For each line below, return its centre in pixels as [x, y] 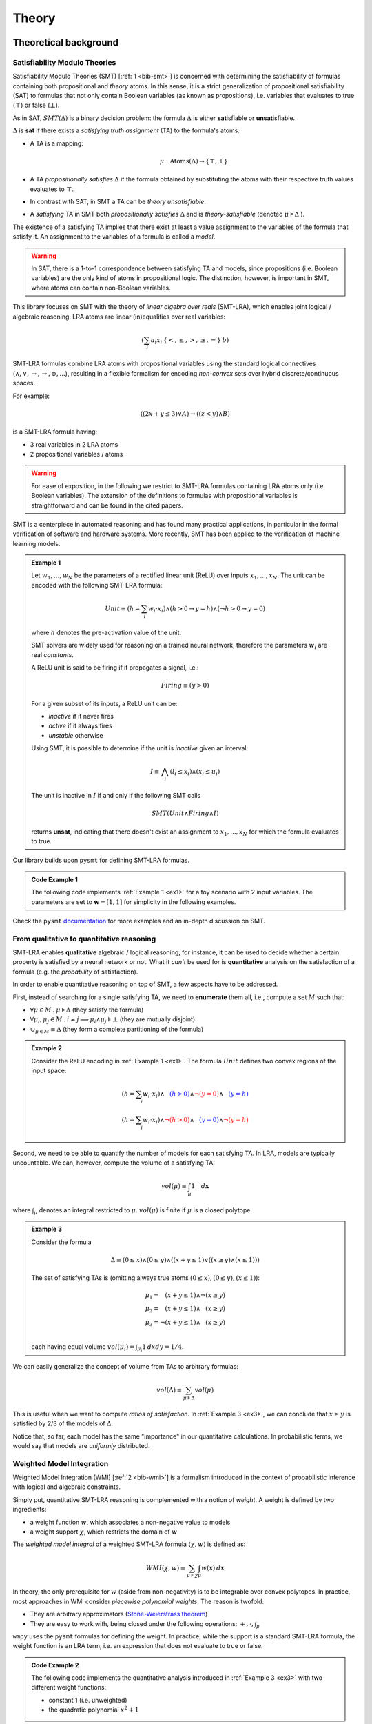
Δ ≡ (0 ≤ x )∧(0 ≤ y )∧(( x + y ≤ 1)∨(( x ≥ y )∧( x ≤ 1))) [185, 1260]
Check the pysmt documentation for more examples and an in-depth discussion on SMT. [139, 921]
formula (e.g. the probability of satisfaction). [75, 972]
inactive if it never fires [81, 716]
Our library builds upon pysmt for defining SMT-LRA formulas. [101, 860]
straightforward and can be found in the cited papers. [107, 505]
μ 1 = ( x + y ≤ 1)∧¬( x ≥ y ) [185, 1296]
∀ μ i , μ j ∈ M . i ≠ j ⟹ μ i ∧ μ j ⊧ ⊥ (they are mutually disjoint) [113, 1020]
